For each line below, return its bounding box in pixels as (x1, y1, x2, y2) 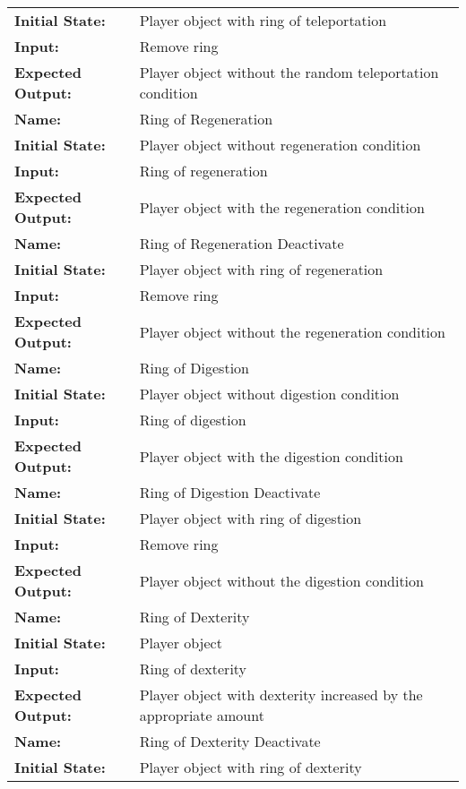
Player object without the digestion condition (139, 570, 424, 591)
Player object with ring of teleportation (139, 10, 387, 30)
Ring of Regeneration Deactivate (139, 233, 344, 253)
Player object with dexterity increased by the (139, 684, 423, 705)
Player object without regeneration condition (139, 134, 421, 155)
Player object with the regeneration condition (139, 196, 425, 218)
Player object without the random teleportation (139, 62, 439, 82)
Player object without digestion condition (139, 383, 400, 404)
